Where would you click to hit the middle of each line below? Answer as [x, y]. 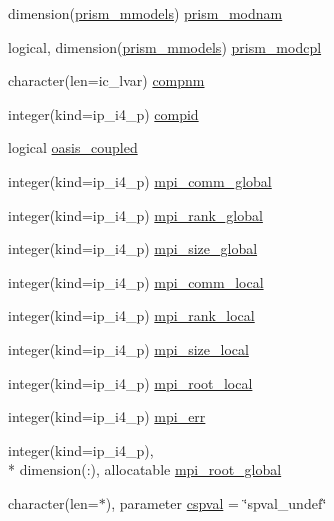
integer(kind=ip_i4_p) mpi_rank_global [135, 214]
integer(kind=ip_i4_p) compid [103, 113]
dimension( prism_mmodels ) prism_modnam [145, 13]
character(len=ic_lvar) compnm [106, 80]
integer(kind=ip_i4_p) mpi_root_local [130, 382]
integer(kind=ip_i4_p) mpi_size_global [133, 248]
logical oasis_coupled [73, 147]
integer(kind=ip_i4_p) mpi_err [107, 416]
